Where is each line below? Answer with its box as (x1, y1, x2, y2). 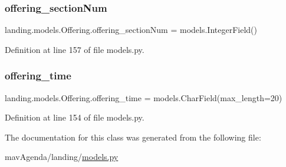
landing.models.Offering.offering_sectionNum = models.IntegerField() (5, 24, 257, 36)
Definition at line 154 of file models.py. (5, 111, 144, 123)
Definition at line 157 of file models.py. (5, 43, 144, 55)
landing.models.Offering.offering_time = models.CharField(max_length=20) (5, 91, 282, 103)
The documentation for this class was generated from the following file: (5, 131, 261, 143)
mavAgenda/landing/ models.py (5, 151, 119, 163)
